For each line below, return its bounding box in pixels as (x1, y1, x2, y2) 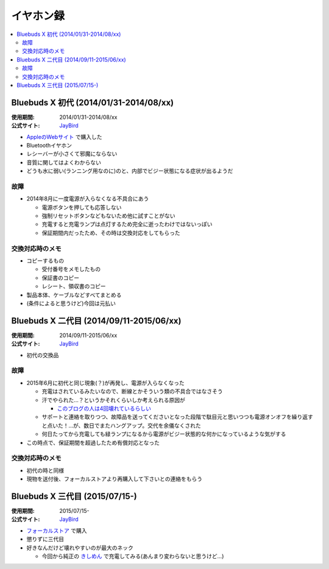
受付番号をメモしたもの (41, 266, 101, 273)
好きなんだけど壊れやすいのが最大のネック (26, 544, 133, 551)
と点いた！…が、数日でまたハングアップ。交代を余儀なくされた (41, 422, 201, 429)
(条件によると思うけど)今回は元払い (26, 299, 116, 307)
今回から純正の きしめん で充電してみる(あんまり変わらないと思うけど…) (41, 552, 224, 560)
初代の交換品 (26, 351, 59, 359)
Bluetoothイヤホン (26, 141, 73, 149)
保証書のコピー (41, 274, 79, 281)
